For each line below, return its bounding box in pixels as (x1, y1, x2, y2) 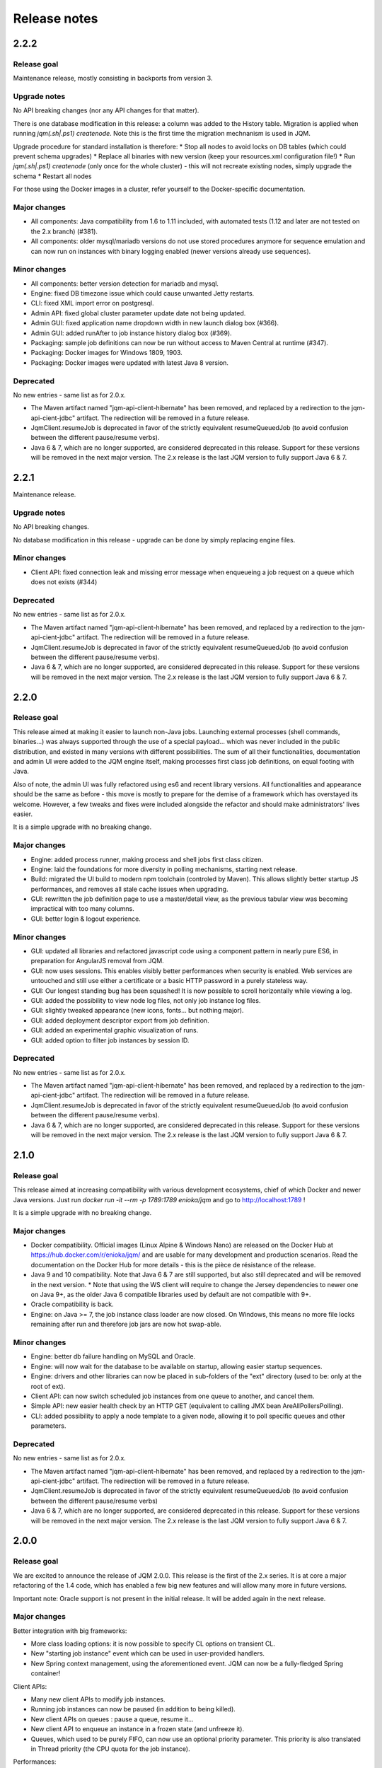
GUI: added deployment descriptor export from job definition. (30, 1016, 209, 1025)
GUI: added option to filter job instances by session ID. (30, 1036, 190, 1045)
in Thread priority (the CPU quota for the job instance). (30, 1744, 190, 1753)
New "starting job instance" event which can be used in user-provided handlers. (30, 1649, 265, 1658)
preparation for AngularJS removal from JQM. (30, 957, 164, 965)
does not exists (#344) (30, 578, 98, 586)
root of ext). (30, 1382, 66, 1390)
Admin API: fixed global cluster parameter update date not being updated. (30, 308, 246, 318)
